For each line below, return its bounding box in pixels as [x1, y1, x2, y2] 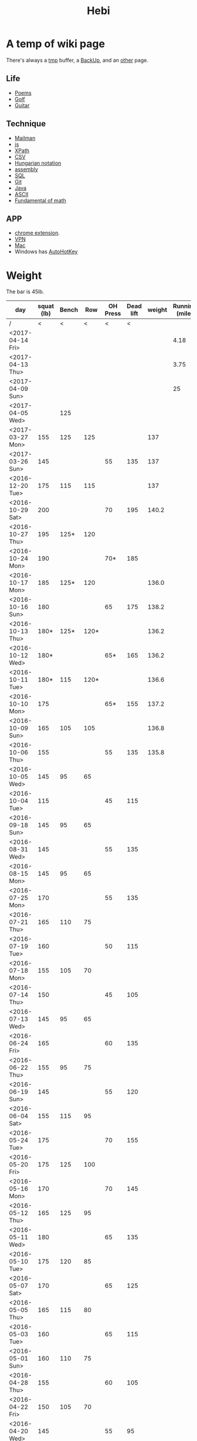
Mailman [14, 134, 36, 142]
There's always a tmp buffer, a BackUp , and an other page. [6, 56, 148, 63]
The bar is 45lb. [6, 288, 45, 295]
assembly [14, 166, 38, 173]
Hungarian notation [14, 159, 62, 166]
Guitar [14, 102, 30, 109]
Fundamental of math [14, 197, 66, 204]
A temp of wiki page [6, 37, 106, 51]
